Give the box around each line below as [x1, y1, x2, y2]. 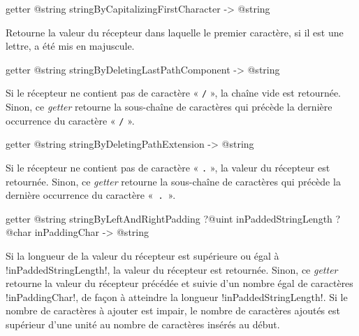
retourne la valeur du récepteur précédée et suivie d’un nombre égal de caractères [6, 276, 353, 290]
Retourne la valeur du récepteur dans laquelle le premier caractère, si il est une [6, 24, 344, 39]
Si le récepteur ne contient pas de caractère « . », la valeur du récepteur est [6, 160, 330, 174]
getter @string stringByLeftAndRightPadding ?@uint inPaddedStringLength [6, 211, 332, 225]
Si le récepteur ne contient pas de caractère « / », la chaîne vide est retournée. [6, 85, 342, 100]
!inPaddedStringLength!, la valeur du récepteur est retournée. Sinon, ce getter [6, 262, 338, 276]
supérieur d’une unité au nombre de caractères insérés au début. [6, 316, 280, 331]
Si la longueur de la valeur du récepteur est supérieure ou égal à [6, 248, 279, 262]
